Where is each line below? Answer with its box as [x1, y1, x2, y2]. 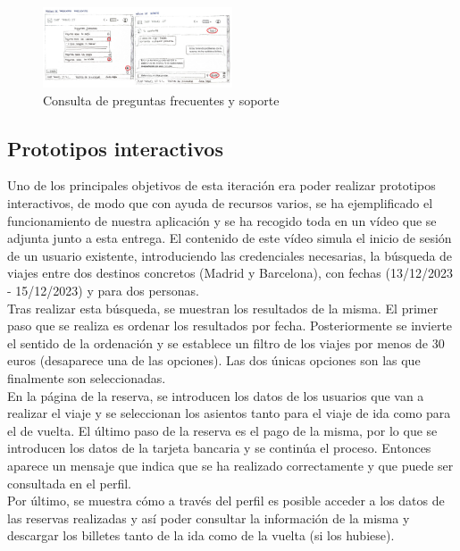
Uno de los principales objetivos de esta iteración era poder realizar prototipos [7, 176, 436, 195]
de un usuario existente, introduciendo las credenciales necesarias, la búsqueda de [7, 246, 453, 264]
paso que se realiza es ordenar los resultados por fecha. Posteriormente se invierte [7, 316, 453, 335]
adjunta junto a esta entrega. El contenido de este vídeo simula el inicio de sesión [7, 229, 452, 247]
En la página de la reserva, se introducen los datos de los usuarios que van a [7, 386, 424, 405]
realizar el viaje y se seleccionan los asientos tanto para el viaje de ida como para [7, 404, 451, 422]
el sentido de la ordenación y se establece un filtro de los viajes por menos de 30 [7, 333, 445, 352]
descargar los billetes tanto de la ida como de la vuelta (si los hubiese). [7, 526, 395, 545]
